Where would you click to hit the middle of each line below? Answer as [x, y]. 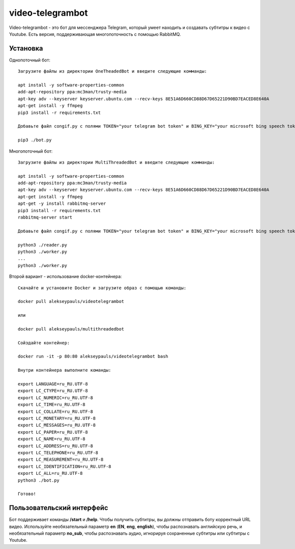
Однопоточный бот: [30, 60]
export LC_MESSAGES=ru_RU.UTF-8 [57, 425]
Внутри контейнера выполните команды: [65, 370]
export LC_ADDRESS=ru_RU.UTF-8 [56, 446]
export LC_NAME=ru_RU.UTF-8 [52, 439]
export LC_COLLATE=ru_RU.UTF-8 [56, 412]
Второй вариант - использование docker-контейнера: [66, 276]
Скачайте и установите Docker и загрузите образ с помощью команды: [102, 288]
